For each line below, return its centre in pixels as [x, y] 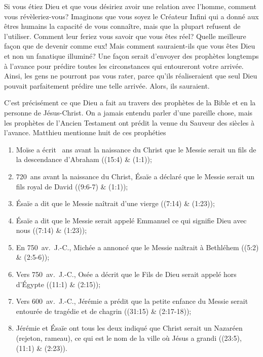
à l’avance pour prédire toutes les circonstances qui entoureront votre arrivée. [124, 66]
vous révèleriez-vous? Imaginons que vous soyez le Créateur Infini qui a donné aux [131, 16]
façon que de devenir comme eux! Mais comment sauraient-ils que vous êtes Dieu [130, 46]
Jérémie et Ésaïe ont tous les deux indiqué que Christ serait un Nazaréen [129, 328]
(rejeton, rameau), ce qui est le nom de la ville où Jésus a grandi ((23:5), [129, 338]
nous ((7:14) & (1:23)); [51, 230]
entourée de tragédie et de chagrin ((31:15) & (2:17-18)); [104, 311]
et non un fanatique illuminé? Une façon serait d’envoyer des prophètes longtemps [131, 55]
